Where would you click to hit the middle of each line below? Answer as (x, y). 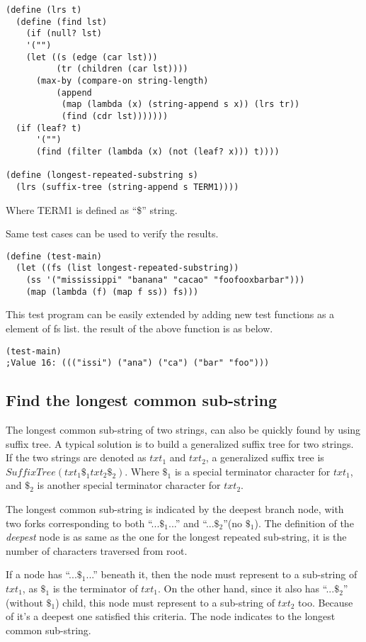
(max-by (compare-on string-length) (122, 80)
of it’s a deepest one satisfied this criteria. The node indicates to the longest (171, 616)
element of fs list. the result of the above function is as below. (139, 328)
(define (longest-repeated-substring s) (102, 175)
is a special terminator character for (252, 471)
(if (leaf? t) (49, 128)
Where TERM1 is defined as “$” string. (92, 209)
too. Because (326, 602)
